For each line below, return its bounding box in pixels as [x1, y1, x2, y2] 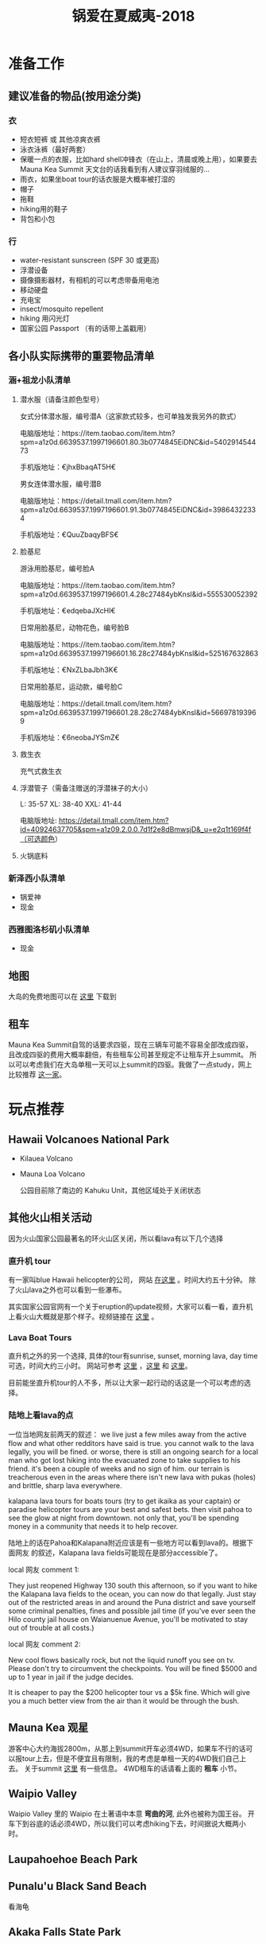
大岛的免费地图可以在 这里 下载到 [8, 992, 117, 1001]
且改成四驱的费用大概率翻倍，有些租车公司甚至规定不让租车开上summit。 [8, 1050, 249, 1059]
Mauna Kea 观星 [8, 1721, 89, 1735]
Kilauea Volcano [19, 1154, 73, 1164]
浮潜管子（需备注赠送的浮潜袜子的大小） [19, 783, 152, 792]
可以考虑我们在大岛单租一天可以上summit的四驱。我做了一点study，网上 [14, 1059, 253, 1070]
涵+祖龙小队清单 [8, 375, 71, 386]
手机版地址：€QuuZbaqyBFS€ [19, 530, 119, 539]
